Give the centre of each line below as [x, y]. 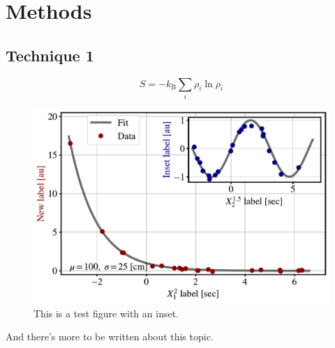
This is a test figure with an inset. [106, 313]
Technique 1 [50, 55]
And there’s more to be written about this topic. [110, 336]
